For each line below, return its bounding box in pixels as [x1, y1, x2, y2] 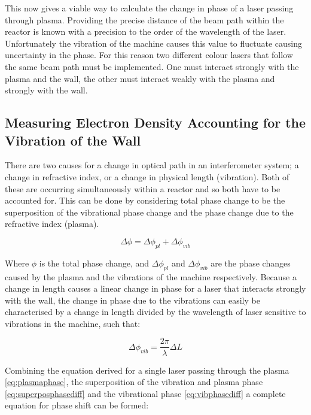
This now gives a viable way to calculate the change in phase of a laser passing [5, 2, 294, 14]
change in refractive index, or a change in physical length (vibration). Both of [5, 170, 289, 183]
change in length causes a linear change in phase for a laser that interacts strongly [5, 282, 306, 295]
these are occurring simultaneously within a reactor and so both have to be [5, 182, 280, 195]
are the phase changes [211, 256, 291, 269]
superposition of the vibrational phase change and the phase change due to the [5, 205, 294, 218]
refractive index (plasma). [5, 217, 99, 230]
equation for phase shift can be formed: [5, 399, 149, 411]
